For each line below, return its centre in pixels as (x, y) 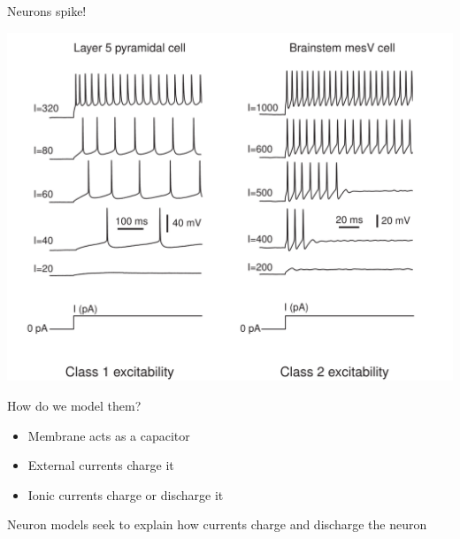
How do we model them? (74, 405)
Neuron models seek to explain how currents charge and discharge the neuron (217, 524)
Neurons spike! (47, 11)
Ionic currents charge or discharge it (126, 494)
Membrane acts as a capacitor (109, 435)
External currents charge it (101, 465)
